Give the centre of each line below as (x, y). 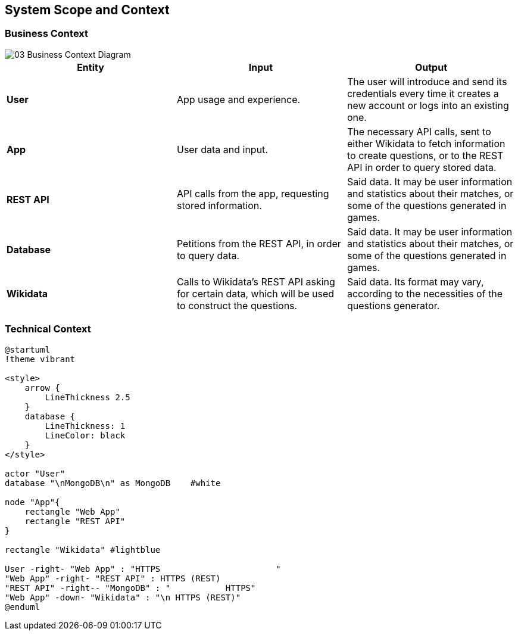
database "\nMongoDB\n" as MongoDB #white (113, 483)
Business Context (47, 34)
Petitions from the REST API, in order (259, 243)
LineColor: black (85, 435)
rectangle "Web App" (72, 511)
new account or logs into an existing (428, 105)
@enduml (23, 607)
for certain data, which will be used (255, 293)
